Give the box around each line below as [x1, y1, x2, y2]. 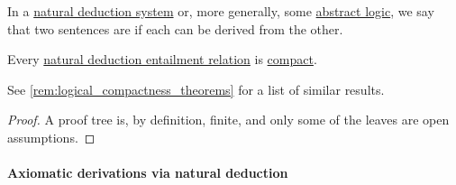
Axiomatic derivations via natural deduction [7, 163, 288, 182]
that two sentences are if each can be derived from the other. [7, 19, 343, 38]
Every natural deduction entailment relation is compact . [7, 50, 317, 69]
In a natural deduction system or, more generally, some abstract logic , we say [7, 2, 434, 20]
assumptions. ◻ [7, 127, 96, 146]
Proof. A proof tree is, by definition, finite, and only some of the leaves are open [7, 110, 450, 129]
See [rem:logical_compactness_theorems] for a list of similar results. [7, 79, 385, 98]
